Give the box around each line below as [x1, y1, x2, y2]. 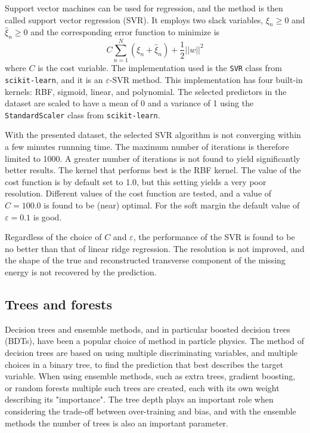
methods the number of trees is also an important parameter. [5, 416, 228, 429]
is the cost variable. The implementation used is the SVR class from [38, 62, 282, 74]
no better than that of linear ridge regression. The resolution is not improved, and [5, 242, 305, 254]
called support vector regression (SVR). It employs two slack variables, [5, 13, 263, 26]
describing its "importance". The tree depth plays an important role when [5, 393, 274, 406]
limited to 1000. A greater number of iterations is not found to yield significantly [5, 152, 300, 164]
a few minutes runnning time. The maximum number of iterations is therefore [5, 140, 289, 153]
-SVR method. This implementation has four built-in [109, 73, 303, 85]
